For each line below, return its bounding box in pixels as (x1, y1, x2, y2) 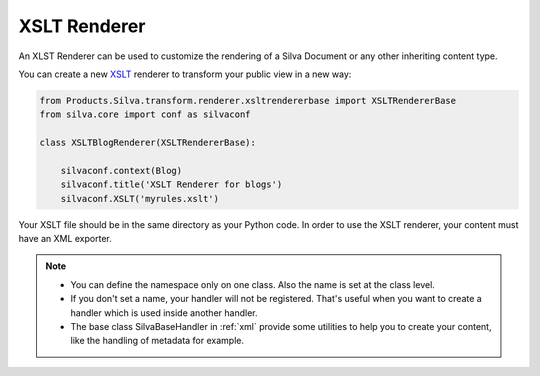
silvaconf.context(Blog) (60, 165, 183, 176)
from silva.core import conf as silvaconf (39, 109, 251, 120)
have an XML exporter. (18, 233, 112, 245)
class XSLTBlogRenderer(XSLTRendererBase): (39, 137, 257, 149)
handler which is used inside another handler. (70, 306, 258, 319)
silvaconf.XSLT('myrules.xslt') (60, 193, 220, 204)
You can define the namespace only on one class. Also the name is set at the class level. (70, 278, 435, 290)
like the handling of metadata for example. (70, 335, 245, 347)
